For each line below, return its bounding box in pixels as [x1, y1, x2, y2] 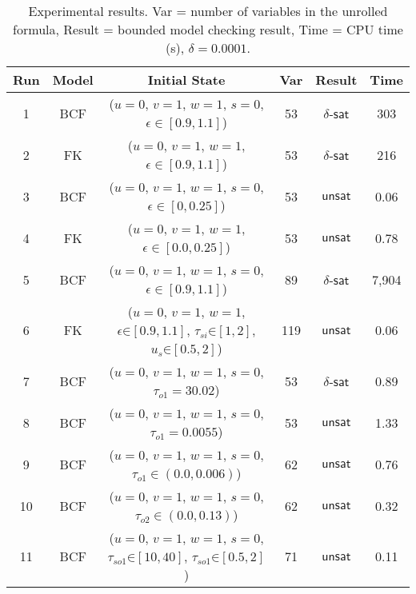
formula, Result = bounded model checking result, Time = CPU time [13, 20, 403, 38]
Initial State [147, 70, 226, 89]
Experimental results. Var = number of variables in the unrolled [28, 2, 388, 20]
